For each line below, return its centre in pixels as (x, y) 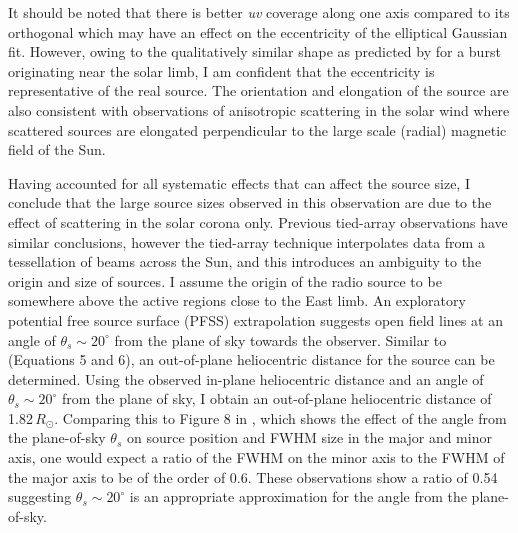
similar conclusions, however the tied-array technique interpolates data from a (246, 241)
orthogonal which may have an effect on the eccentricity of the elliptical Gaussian (258, 31)
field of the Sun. (57, 149)
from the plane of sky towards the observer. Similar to (280, 339)
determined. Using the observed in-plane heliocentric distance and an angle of (246, 378)
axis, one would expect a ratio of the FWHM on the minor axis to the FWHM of (256, 457)
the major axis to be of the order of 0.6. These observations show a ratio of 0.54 (253, 476)
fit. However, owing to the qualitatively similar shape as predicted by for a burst (254, 51)
